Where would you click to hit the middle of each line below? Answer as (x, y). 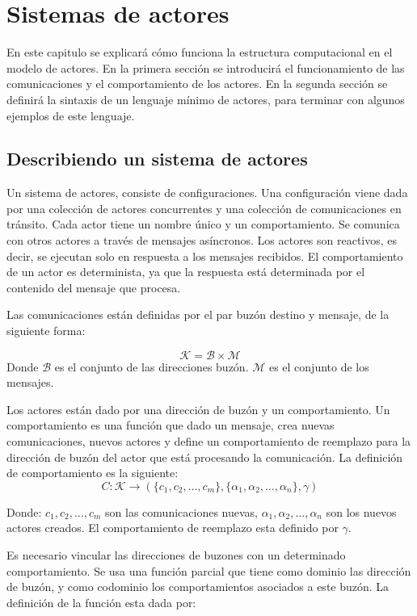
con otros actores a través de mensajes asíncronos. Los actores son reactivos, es (202, 240)
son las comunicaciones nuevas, (181, 511)
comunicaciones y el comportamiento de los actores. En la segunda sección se (197, 84)
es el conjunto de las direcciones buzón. (152, 366)
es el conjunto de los (319, 366)
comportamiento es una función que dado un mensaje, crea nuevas (171, 425)
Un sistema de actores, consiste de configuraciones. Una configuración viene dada (207, 193)
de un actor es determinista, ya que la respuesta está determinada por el (186, 272)
